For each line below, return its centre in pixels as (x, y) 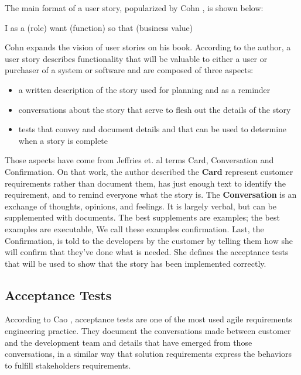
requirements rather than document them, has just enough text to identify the (145, 183)
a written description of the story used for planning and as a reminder (144, 89)
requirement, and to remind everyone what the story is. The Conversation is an (151, 195)
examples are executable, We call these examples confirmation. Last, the (134, 228)
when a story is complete (63, 140)
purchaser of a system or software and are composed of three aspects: (129, 70)
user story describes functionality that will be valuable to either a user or (136, 58)
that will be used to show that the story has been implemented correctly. (136, 263)
